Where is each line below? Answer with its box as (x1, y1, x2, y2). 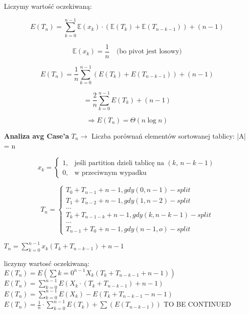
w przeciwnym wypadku (74, 169, 147, 176)
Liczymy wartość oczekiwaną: (4, 1, 92, 11)
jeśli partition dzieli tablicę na (74, 159, 164, 167)
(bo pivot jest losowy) (116, 48, 182, 55)
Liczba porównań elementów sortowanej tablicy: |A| (91, 131, 246, 141)
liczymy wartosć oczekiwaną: (4, 258, 90, 268)
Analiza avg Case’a (4, 131, 69, 141)
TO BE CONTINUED (163, 299, 231, 309)
